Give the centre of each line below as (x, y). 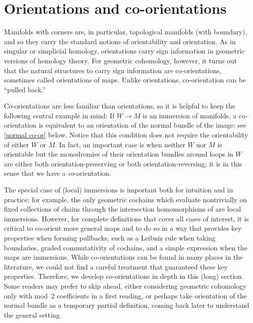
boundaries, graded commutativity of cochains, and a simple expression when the (126, 247)
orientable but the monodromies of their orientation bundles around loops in (119, 154)
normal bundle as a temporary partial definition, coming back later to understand (127, 305)
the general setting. (33, 314)
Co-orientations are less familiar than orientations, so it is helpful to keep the (120, 106)
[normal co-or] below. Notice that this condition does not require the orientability (126, 135)
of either (16, 144)
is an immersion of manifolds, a (190, 115)
